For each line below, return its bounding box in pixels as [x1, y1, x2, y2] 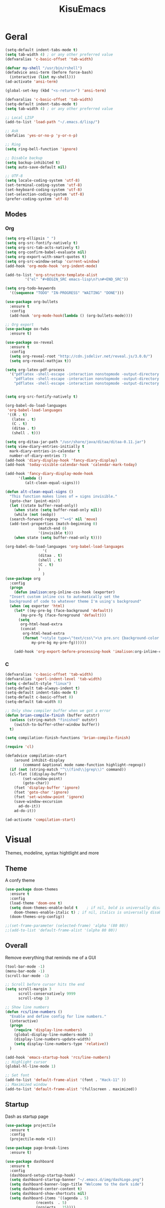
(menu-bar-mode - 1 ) [5, 969, 45, 973]
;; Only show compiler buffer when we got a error [5, 708, 111, 713]
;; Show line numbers [5, 1005, 50, 1009]
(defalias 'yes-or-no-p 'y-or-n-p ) [5, 133, 78, 138]
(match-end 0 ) [38, 526, 67, 531]
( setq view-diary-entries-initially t [5, 444, 84, 449]
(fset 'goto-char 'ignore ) [14, 790, 69, 795]
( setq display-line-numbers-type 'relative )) [14, 1041, 109, 1046]
